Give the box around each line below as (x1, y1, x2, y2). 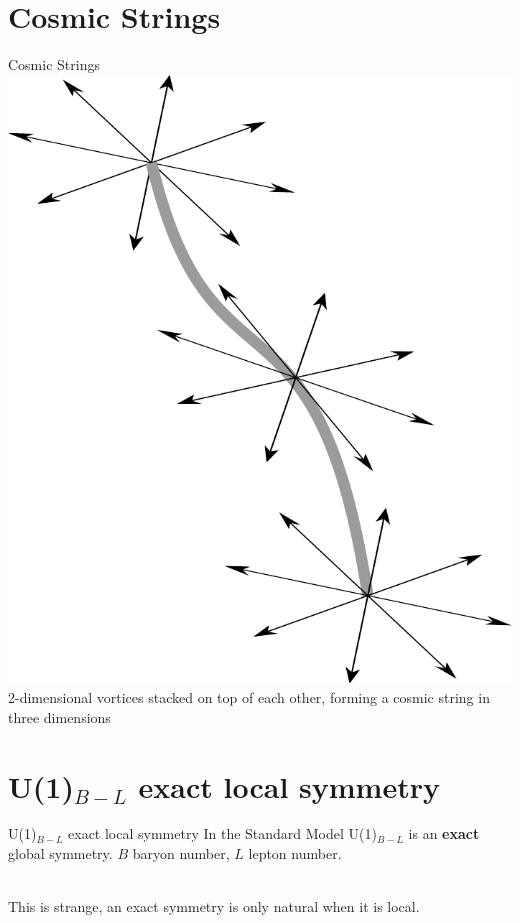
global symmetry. (8, 843, 113, 864)
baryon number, (132, 843, 230, 864)
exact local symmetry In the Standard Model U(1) (68, 823, 377, 844)
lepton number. (248, 843, 342, 864)
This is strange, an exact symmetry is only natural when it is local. (8, 896, 420, 917)
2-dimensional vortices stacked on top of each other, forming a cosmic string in (8, 687, 490, 708)
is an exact (408, 823, 480, 844)
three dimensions (8, 706, 111, 727)
